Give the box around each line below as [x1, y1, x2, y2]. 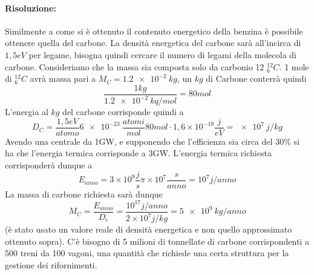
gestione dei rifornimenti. [5, 258, 97, 271]
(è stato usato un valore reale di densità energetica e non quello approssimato [5, 223, 292, 236]
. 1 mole [279, 60, 309, 73]
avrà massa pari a [30, 72, 96, 85]
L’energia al [5, 105, 48, 118]
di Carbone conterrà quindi [206, 72, 307, 85]
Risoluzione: [5, 1, 56, 14]
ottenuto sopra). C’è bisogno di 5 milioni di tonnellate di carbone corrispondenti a [5, 234, 309, 247]
